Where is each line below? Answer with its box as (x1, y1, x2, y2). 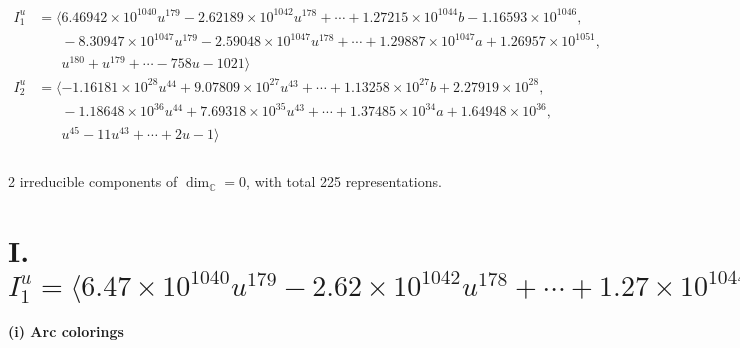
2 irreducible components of (8, 171, 178, 192)
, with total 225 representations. (246, 171, 442, 192)
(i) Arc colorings (8, 321, 124, 342)
